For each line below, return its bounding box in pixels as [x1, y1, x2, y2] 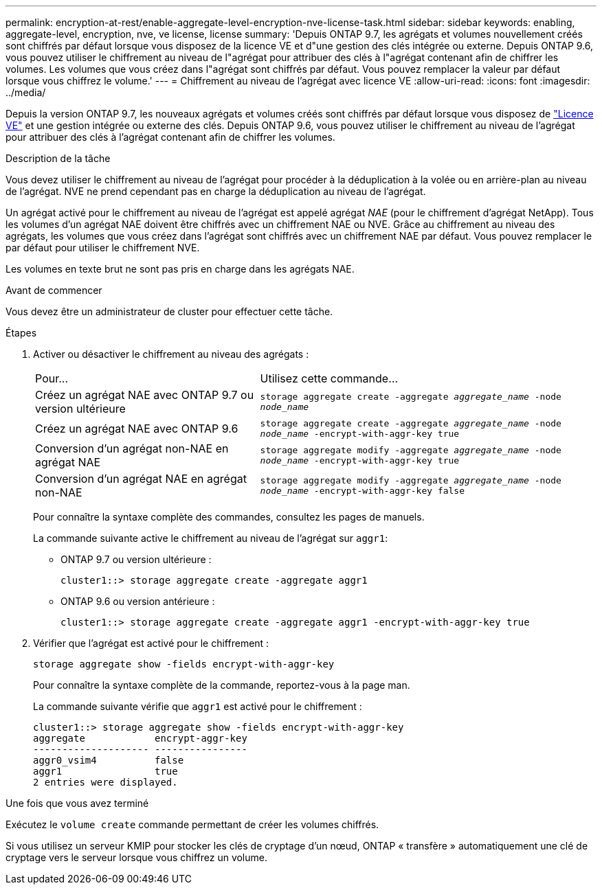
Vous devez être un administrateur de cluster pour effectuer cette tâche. [5, 306, 333, 317]
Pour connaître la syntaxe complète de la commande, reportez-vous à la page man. [33, 679, 410, 691]
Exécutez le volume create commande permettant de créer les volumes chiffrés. [5, 819, 379, 830]
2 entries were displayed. [33, 777, 178, 788]
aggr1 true [33, 766, 178, 777]
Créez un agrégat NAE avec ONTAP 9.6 [35, 422, 238, 435]
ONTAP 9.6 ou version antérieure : [60, 595, 215, 607]
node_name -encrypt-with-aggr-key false [260, 486, 465, 496]
